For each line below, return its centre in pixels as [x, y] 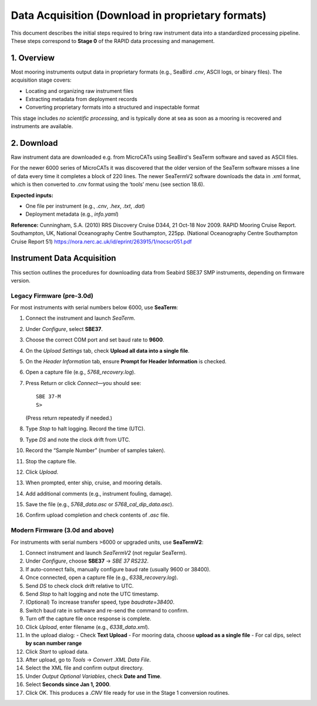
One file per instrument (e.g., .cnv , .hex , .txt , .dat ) [85, 206]
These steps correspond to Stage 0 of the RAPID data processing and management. [113, 41]
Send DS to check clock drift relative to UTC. [80, 585]
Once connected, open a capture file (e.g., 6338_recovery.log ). [102, 578]
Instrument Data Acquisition [64, 258]
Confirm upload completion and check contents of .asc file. [97, 515]
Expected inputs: [32, 195]
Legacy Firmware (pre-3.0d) [52, 296]
